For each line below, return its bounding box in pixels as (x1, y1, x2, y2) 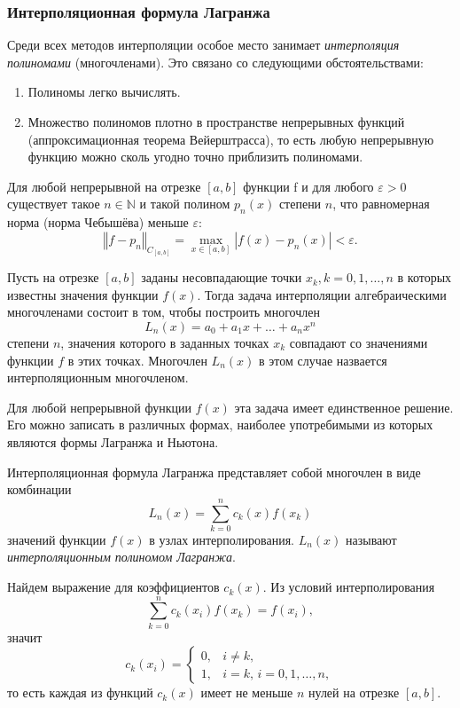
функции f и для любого (243, 177, 374, 195)
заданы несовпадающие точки (141, 268, 302, 287)
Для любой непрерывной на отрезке (7, 177, 201, 195)
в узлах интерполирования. (149, 530, 294, 548)
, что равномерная (332, 194, 430, 213)
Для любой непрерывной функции (7, 397, 191, 416)
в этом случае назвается (258, 350, 387, 369)
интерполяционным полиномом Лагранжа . (7, 547, 237, 566)
